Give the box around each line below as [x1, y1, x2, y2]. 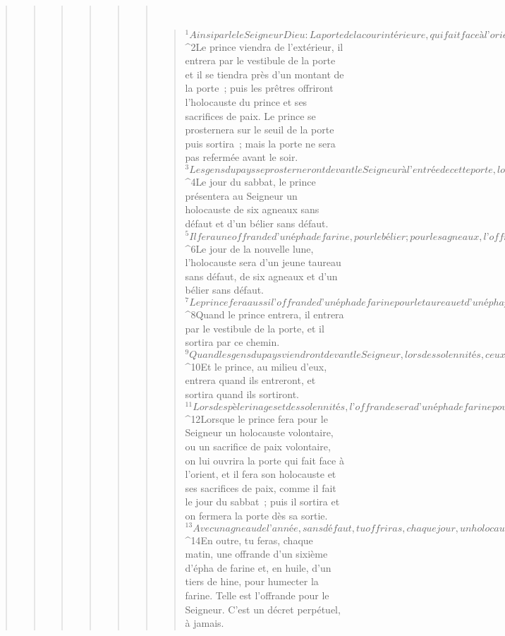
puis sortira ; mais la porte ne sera [185, 136, 336, 150]
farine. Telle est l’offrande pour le [185, 587, 329, 602]
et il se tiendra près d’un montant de [185, 66, 344, 81]
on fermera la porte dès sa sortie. [185, 508, 328, 522]
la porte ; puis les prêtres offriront [185, 80, 334, 95]
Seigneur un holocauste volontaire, [185, 425, 334, 440]
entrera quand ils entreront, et [185, 373, 316, 388]
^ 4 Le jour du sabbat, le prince [185, 174, 316, 189]
